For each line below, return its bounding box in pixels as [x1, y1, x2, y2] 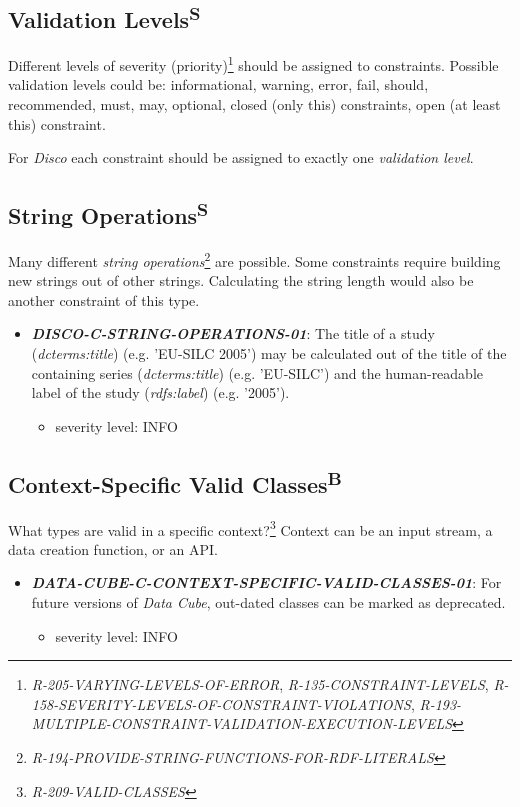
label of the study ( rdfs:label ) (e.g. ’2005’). [31, 382, 290, 403]
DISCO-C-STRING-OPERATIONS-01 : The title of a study [31, 323, 435, 344]
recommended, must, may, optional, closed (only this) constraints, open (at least [8, 94, 501, 115]
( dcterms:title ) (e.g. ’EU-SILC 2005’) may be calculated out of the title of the [31, 343, 507, 364]
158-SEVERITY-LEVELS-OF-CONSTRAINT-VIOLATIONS [31, 693, 411, 714]
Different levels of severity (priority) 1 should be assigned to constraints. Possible [8, 52, 499, 75]
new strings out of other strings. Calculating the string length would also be [8, 270, 474, 291]
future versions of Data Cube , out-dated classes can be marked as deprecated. [31, 592, 506, 613]
